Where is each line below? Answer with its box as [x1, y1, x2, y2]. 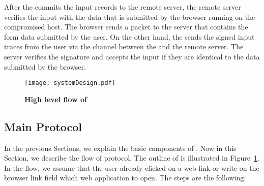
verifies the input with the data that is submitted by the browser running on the [4, 11, 255, 22]
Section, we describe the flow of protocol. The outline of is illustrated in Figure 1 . [4, 152, 259, 163]
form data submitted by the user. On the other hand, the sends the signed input [4, 31, 255, 42]
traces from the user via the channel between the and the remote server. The [4, 41, 244, 52]
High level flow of [24, 94, 87, 104]
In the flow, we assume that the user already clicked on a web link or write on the [4, 162, 259, 173]
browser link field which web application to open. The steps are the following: [4, 172, 246, 183]
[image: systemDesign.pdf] [24, 79, 115, 87]
